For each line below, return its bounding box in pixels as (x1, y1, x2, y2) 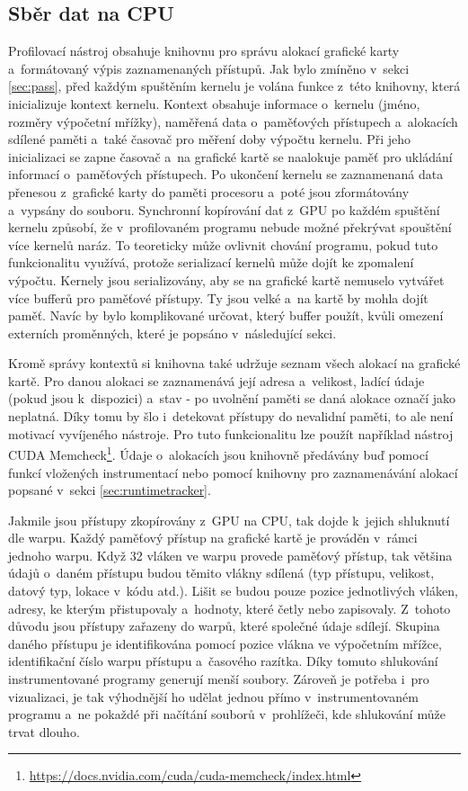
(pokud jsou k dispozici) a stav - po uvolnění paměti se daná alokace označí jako (8, 389, 456, 408)
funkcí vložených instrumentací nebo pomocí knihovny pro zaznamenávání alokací (8, 463, 458, 481)
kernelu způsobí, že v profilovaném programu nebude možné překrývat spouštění (8, 218, 452, 237)
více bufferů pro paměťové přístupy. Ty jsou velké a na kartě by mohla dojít (8, 288, 428, 307)
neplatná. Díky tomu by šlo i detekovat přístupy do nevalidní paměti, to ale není (8, 407, 454, 426)
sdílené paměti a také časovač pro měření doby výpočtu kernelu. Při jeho (8, 130, 411, 148)
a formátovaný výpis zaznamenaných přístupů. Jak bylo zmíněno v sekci (8, 58, 410, 77)
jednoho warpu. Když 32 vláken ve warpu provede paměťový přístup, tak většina (8, 545, 453, 564)
